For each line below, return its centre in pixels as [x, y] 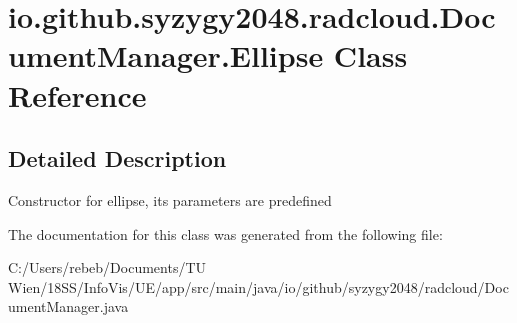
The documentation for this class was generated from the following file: [225, 233]
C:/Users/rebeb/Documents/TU [107, 267]
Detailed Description [117, 158]
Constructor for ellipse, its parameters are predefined [170, 199]
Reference [77, 94]
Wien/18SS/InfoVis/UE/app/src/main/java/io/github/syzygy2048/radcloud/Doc [258, 286]
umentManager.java [68, 306]
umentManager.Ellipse [166, 55]
